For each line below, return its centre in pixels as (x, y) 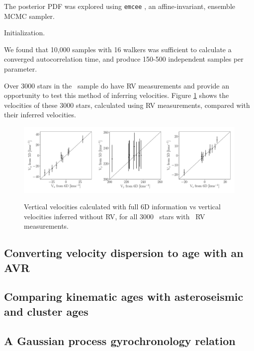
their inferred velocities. (40, 115)
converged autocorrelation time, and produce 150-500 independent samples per (124, 59)
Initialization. (25, 33)
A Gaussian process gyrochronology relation (120, 340)
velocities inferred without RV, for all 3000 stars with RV (115, 216)
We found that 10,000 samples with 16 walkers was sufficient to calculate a (118, 49)
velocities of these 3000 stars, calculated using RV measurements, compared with (127, 105)
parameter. (21, 69)
